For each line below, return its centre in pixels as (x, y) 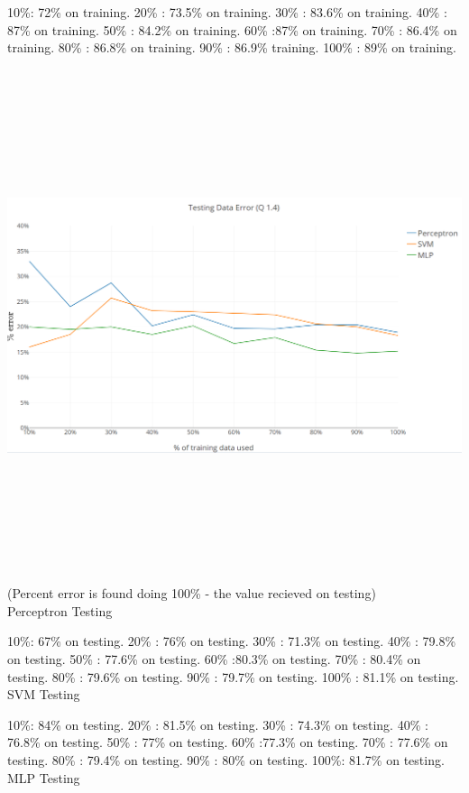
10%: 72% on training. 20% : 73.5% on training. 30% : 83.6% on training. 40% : (227, 12)
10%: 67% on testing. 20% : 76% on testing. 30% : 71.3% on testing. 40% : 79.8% (232, 641)
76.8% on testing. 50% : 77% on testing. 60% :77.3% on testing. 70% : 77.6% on (228, 742)
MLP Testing (44, 777)
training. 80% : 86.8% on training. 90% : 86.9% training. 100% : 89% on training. (232, 47)
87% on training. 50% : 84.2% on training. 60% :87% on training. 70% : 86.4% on (232, 29)
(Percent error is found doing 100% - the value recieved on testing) (192, 593)
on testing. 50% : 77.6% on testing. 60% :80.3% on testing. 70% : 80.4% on (214, 659)
